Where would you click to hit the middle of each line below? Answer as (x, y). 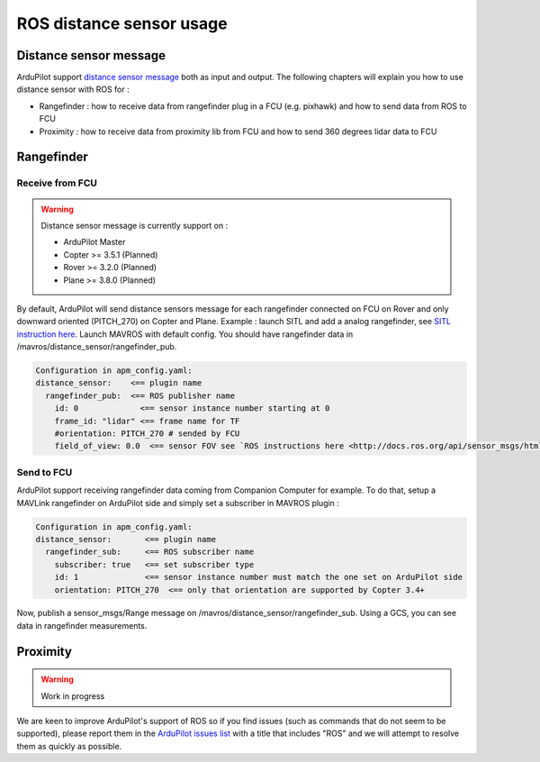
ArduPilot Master (94, 242)
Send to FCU (45, 472)
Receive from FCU (57, 183)
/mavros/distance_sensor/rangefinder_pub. (97, 347)
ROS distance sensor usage (122, 23)
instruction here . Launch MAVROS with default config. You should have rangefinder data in (185, 334)
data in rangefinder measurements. (82, 625)
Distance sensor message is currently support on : (135, 225)
